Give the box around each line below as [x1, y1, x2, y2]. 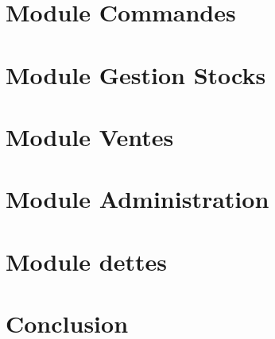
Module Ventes [6, 120, 174, 152]
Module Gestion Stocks [6, 58, 266, 91]
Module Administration [6, 183, 269, 215]
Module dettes [6, 245, 167, 277]
